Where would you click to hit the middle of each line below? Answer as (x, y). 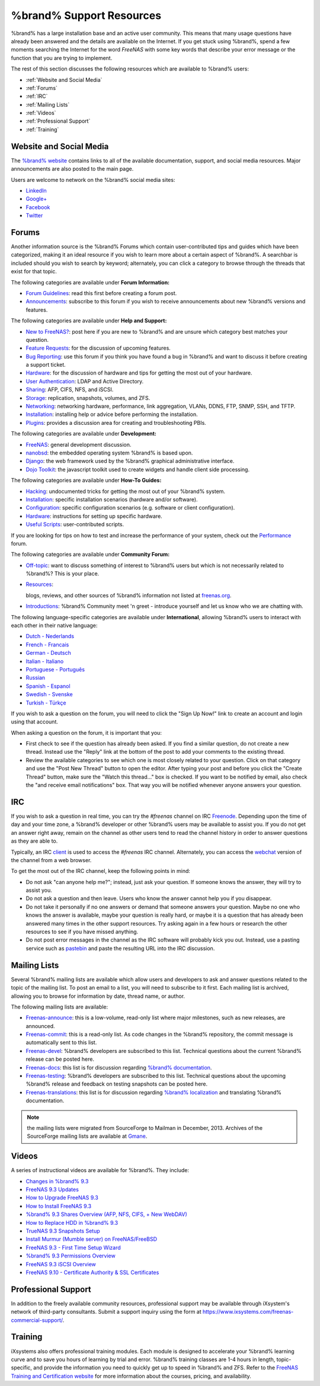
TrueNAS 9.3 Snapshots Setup (63, 1231)
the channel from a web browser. (51, 860)
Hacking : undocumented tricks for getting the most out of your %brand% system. (125, 491)
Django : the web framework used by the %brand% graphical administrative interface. (130, 461)
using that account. (35, 722)
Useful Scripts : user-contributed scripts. (75, 524)
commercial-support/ (37, 1320)
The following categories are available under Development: (84, 434)
